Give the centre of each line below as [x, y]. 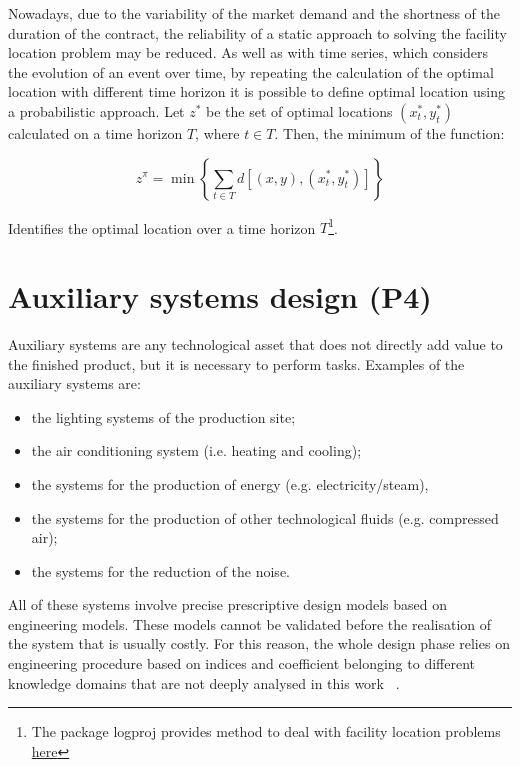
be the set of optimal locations [299, 110]
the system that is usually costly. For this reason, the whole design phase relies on [259, 643]
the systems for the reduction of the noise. [160, 570]
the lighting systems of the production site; [163, 416]
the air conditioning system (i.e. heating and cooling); [196, 450]
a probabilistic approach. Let [96, 110]
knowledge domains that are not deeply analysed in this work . [204, 682]
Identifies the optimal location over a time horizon [162, 227]
